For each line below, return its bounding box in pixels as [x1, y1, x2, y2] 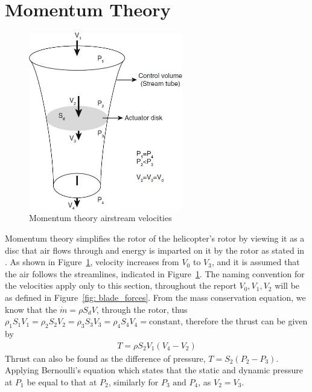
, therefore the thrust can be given [180, 315, 308, 327]
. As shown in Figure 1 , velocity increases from [5, 255, 179, 268]
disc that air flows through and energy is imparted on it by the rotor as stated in [5, 243, 305, 256]
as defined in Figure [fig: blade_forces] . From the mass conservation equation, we [5, 291, 306, 303]
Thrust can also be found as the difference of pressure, [5, 352, 206, 364]
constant [148, 318, 181, 327]
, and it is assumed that [211, 255, 300, 268]
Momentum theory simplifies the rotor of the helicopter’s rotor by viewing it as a [5, 231, 305, 244]
